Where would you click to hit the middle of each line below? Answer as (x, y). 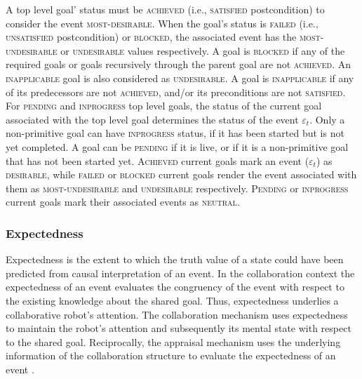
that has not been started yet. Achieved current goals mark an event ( (157, 160)
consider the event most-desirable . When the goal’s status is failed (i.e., (162, 23)
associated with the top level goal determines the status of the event (152, 119)
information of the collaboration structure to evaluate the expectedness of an (171, 355)
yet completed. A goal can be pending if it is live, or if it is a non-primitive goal (177, 146)
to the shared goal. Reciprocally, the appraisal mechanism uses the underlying (173, 341)
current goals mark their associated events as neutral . (123, 202)
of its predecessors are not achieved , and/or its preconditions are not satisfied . (176, 92)
